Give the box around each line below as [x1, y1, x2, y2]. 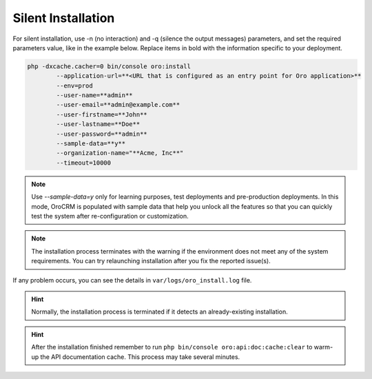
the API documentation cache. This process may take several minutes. [40, 352, 240, 361]
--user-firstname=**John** [56, 110, 147, 119]
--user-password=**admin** [56, 130, 147, 138]
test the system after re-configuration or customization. [31, 212, 189, 220]
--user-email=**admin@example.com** [56, 101, 180, 109]
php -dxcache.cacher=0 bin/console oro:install [27, 62, 191, 70]
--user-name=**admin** [56, 92, 134, 99]
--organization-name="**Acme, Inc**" [56, 149, 184, 157]
